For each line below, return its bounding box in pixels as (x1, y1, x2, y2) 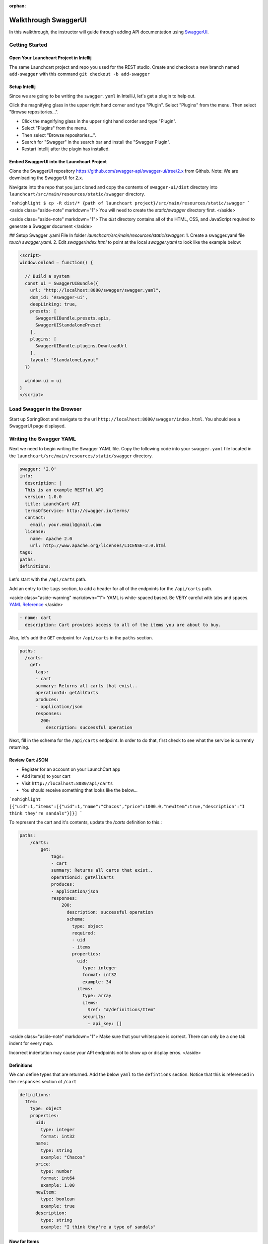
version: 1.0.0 (25, 494, 62, 500)
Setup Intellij (9, 84, 36, 90)
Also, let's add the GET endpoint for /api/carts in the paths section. (9, 634, 153, 640)
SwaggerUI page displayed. (9, 423, 66, 429)
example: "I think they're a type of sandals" (40, 1224, 156, 1230)
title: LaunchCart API (25, 501, 80, 507)
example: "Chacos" (40, 1154, 85, 1160)
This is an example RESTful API (25, 487, 104, 493)
